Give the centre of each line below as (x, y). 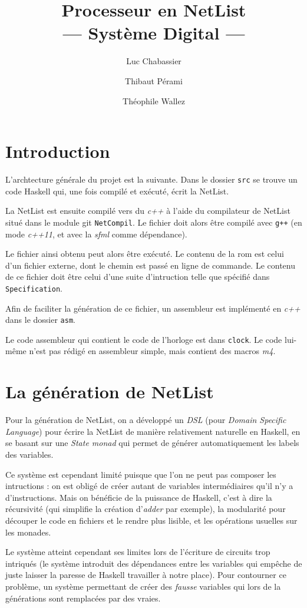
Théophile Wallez (154, 100)
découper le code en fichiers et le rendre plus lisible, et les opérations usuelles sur (151, 520)
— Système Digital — (154, 33)
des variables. (29, 454)
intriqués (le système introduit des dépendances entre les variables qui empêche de (154, 563)
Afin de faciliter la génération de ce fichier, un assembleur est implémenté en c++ (153, 308)
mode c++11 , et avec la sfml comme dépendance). (96, 234)
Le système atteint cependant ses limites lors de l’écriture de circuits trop (138, 552)
